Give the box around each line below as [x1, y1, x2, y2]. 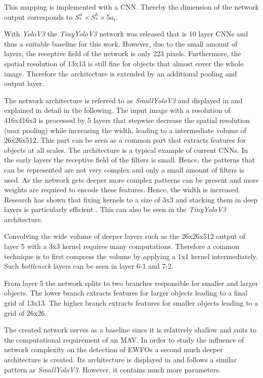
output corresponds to [4, 11, 73, 22]
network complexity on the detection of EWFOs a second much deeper [4, 344, 223, 355]
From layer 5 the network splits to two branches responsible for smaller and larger [4, 277, 258, 288]
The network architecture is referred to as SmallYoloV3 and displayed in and [4, 95, 243, 105]
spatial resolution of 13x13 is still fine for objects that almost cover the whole [4, 58, 244, 68]
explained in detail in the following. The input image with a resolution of [4, 105, 231, 115]
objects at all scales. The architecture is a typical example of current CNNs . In [4, 144, 248, 155]
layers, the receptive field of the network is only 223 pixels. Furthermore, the [4, 48, 241, 59]
